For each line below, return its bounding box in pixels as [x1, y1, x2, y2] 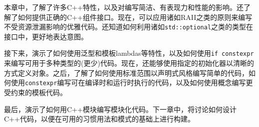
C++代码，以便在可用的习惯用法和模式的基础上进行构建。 [4, 114, 195, 124]
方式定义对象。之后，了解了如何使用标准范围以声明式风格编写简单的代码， [4, 67, 249, 78]
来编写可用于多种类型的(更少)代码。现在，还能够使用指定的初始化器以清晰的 [4, 58, 254, 68]
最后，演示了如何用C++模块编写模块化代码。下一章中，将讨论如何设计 [4, 104, 237, 114]
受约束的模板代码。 [4, 87, 67, 97]
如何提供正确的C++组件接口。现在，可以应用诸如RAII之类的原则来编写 [17, 11, 253, 22]
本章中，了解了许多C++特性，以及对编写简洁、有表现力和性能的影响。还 [4, 2, 244, 12]
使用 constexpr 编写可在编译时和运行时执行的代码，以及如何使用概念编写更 [10, 77, 253, 88]
